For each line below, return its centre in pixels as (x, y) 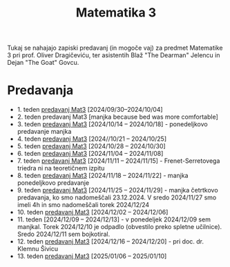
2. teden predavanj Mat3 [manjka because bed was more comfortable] (118, 117)
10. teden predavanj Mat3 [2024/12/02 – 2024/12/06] (93, 212)
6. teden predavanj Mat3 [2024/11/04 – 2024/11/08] (90, 154)
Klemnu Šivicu (38, 249)
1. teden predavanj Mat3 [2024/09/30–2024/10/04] (90, 110)
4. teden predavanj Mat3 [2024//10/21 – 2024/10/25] (92, 139)
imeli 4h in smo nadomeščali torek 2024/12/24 (83, 205)
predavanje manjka (44, 132)
